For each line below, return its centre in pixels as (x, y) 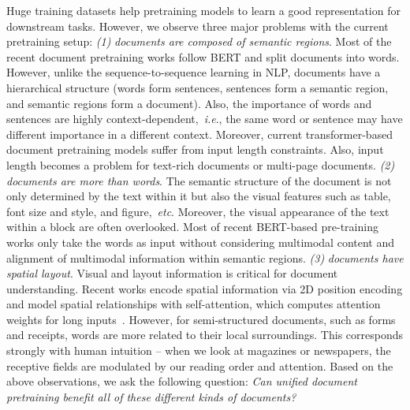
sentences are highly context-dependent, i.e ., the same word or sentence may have (205, 119)
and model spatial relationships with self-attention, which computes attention (194, 304)
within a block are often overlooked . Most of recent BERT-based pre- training (192, 227)
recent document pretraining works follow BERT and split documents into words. (203, 56)
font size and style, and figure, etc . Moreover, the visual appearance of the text (198, 211)
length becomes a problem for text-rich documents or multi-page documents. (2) (201, 164)
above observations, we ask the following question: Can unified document (182, 381)
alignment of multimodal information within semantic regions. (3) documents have (205, 257)
